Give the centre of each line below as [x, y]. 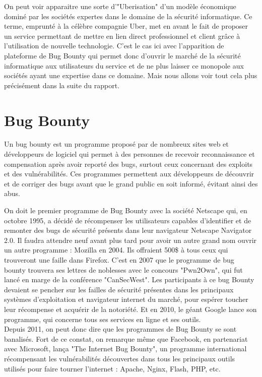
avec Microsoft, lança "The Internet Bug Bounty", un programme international [125, 349]
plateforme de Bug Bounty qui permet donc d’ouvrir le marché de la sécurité [122, 55]
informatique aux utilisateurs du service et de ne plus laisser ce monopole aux [124, 65]
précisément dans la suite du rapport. [62, 85]
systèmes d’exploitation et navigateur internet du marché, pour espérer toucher [126, 299]
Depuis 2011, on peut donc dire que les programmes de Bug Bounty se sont [120, 329]
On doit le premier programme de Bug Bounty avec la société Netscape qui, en [126, 210]
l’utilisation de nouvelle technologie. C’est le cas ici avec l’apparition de [114, 46]
